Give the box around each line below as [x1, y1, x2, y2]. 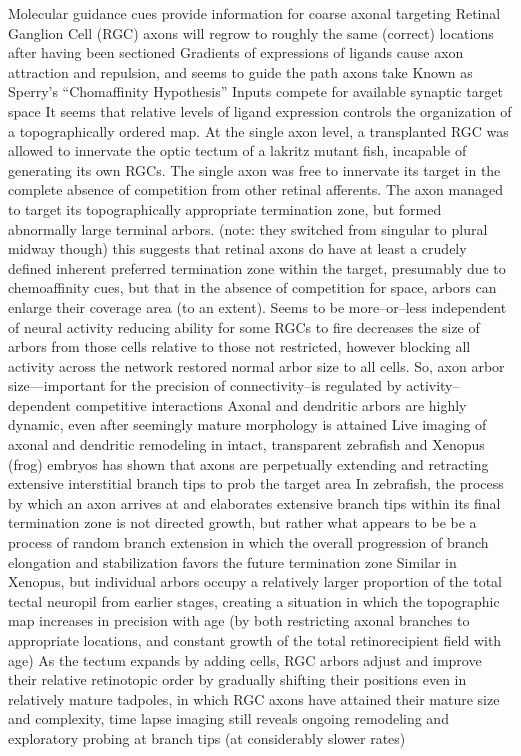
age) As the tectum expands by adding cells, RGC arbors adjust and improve [8, 649, 482, 670]
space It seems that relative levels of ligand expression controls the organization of [8, 100, 512, 121]
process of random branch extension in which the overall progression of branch [8, 532, 489, 553]
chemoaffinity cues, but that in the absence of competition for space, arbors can [8, 277, 497, 298]
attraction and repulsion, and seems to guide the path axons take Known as [8, 61, 473, 82]
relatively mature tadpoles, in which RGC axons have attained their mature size [8, 688, 500, 709]
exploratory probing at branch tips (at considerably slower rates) [8, 727, 406, 748]
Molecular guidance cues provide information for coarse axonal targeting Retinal [8, 3, 501, 23]
